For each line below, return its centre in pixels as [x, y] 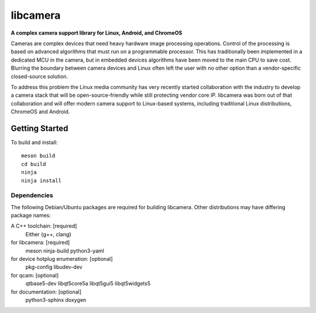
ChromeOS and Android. [40, 112]
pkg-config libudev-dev [54, 267]
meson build [38, 156]
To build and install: [34, 142]
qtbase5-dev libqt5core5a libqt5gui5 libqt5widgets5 [88, 284]
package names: [31, 215]
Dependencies [32, 195]
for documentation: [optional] [46, 292]
